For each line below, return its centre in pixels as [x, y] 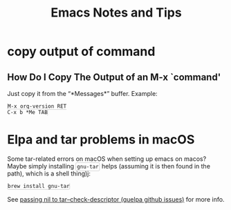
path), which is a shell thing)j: [49, 173]
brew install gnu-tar [39, 186]
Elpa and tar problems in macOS [101, 140]
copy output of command [81, 51]
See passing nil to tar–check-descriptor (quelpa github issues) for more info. [116, 199]
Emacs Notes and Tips [116, 13]
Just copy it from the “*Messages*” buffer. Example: [82, 94]
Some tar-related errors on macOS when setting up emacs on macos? [107, 159]
